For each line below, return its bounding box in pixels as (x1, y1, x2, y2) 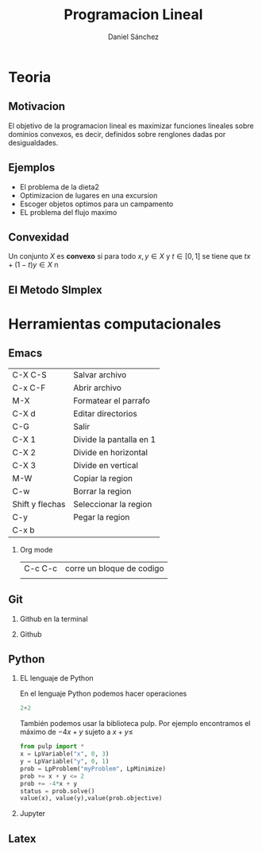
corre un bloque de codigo (64, 563, 164, 574)
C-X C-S (12, 369, 48, 380)
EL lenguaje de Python (19, 673, 94, 683)
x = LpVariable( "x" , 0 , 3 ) (19, 750, 110, 758)
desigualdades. (8, 138, 59, 147)
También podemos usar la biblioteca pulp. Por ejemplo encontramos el (19, 719, 252, 728)
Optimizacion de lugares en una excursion (19, 190, 158, 200)
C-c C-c (23, 563, 58, 574)
